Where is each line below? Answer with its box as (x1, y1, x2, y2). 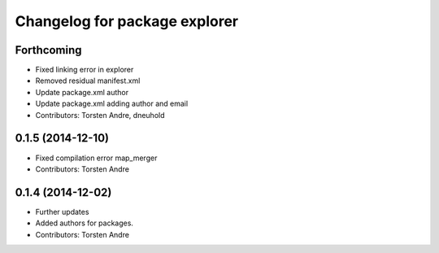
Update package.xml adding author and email (35, 98, 189, 109)
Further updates (35, 207, 89, 216)
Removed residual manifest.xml (35, 76, 141, 85)
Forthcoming (15, 43, 82, 57)
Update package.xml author (35, 87, 129, 97)
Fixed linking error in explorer (35, 65, 134, 75)
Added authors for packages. (35, 218, 134, 228)
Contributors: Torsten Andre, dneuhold (35, 110, 165, 120)
